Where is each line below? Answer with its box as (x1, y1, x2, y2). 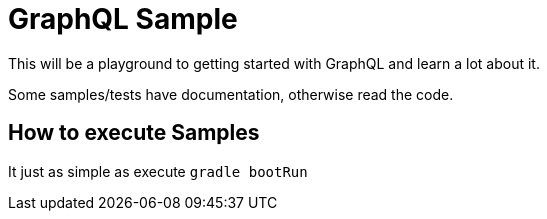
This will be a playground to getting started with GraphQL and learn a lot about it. (8, 54, 540, 72)
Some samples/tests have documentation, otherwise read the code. (8, 85, 454, 103)
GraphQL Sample (8, 2, 238, 36)
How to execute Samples (8, 120, 260, 146)
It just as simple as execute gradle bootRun (8, 162, 308, 180)
